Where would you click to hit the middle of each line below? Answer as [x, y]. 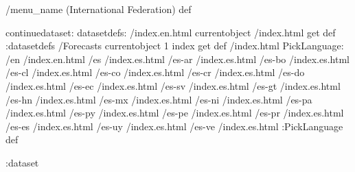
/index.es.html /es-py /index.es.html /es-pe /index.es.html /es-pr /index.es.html [175, 113]
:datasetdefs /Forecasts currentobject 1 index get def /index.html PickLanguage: [175, 46]
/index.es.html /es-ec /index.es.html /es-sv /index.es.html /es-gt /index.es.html [173, 85]
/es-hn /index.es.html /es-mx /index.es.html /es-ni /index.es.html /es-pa [159, 99]
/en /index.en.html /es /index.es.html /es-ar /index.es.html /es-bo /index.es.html [177, 59]
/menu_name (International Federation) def [99, 9]
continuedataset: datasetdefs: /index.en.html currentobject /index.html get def [171, 32]
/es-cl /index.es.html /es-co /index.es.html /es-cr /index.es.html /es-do [155, 72]
